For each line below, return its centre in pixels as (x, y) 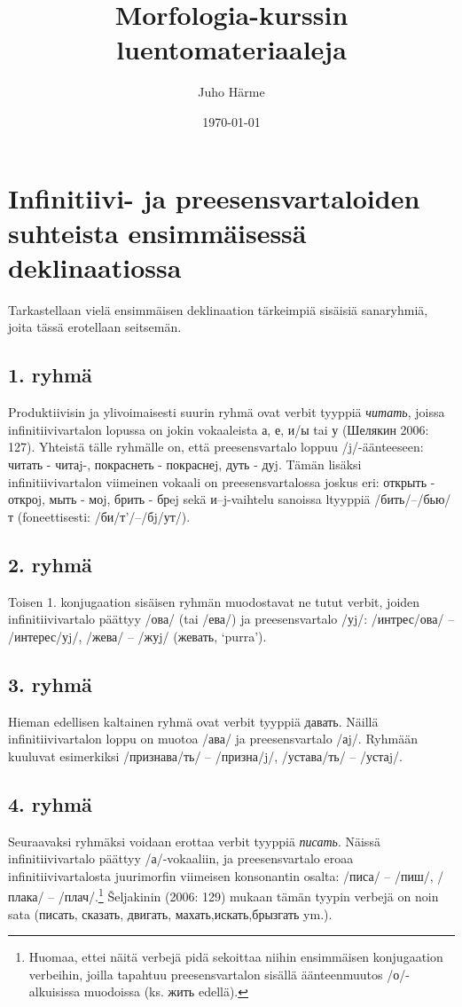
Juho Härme (231, 92)
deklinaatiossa (95, 267)
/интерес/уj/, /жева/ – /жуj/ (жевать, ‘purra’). (137, 636)
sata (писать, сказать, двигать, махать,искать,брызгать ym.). (170, 913)
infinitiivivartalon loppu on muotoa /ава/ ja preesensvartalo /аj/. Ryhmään (213, 739)
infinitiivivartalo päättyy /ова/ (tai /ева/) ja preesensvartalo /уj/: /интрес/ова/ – (231, 619)
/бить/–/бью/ (413, 499)
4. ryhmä (50, 803)
